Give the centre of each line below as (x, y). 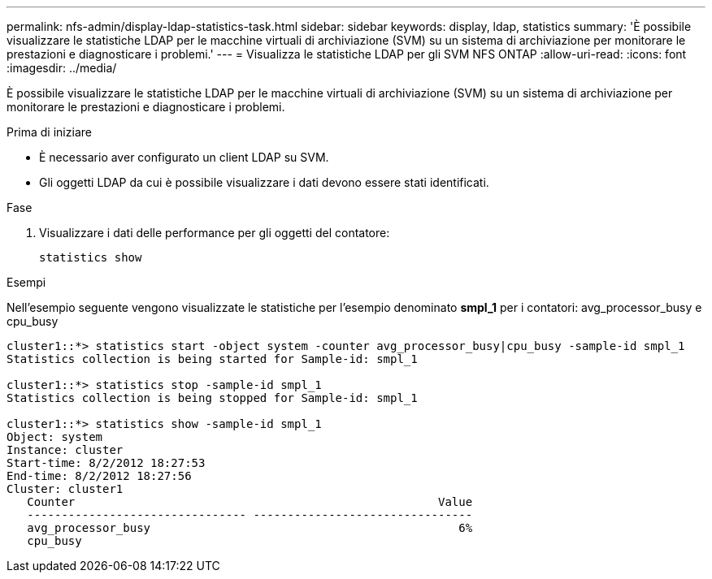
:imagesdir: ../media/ (62, 68)
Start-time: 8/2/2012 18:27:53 (106, 463)
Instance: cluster (65, 450)
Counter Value (250, 502)
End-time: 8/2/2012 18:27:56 (99, 476)
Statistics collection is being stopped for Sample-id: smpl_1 (212, 398)
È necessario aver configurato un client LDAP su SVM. (184, 157)
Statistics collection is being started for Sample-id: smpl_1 (212, 359)
